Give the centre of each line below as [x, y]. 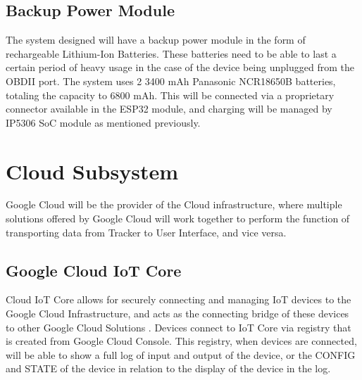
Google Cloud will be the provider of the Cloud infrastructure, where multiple [174, 204]
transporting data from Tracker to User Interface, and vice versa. [146, 232]
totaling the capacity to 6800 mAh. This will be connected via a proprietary [170, 95]
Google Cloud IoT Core [94, 270]
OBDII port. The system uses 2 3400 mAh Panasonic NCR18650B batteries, [171, 81]
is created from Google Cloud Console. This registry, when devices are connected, [181, 341]
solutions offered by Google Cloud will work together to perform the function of [178, 218]
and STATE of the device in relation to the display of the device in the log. [168, 368]
